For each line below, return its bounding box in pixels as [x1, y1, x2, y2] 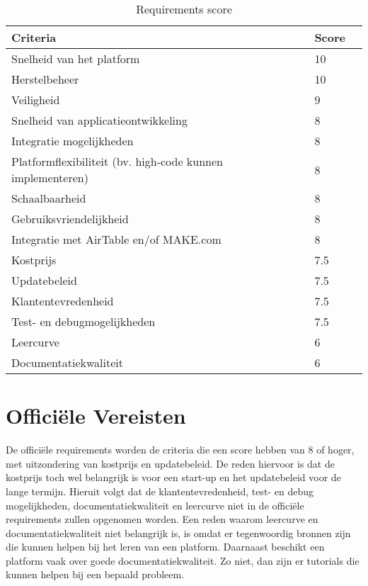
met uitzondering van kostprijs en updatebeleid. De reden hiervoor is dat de [6, 456, 335, 471]
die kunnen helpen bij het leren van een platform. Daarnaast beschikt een [6, 539, 325, 554]
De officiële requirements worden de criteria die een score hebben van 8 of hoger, [6, 442, 355, 457]
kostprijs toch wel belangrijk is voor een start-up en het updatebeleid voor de [6, 470, 341, 485]
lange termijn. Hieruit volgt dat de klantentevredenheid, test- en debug [6, 483, 314, 498]
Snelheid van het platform [11, 50, 140, 67]
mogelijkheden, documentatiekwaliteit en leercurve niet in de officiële [6, 497, 304, 512]
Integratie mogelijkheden [11, 133, 134, 149]
